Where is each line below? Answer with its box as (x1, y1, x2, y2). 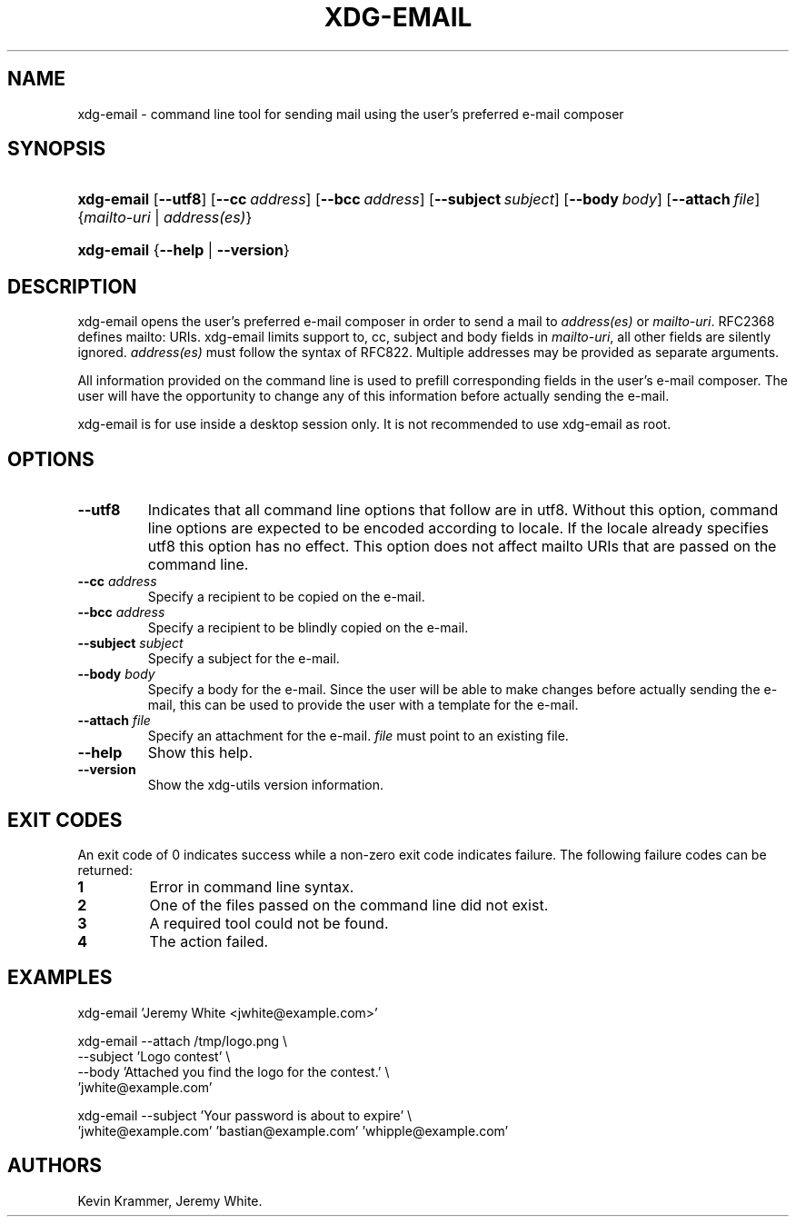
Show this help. (147, 743, 253, 762)
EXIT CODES (7, 808, 123, 831)
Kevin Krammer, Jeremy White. (77, 1192, 263, 1209)
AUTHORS (7, 1154, 103, 1178)
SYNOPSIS (7, 137, 106, 161)
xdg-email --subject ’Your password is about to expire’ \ (77, 1107, 413, 1123)
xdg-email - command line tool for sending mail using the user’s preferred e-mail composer (77, 105, 624, 122)
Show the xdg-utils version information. (147, 777, 383, 793)
